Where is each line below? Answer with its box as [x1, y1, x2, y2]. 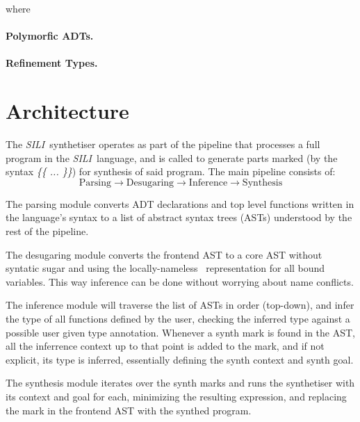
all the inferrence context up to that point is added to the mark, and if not [6, 339, 325, 353]
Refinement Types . [6, 56, 98, 70]
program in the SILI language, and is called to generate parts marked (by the [6, 150, 338, 165]
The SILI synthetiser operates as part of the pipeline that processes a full [6, 137, 320, 152]
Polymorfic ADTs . [6, 29, 94, 43]
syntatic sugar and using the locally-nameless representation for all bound [6, 261, 325, 275]
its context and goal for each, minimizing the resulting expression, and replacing [6, 389, 347, 403]
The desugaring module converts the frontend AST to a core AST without [6, 247, 322, 261]
